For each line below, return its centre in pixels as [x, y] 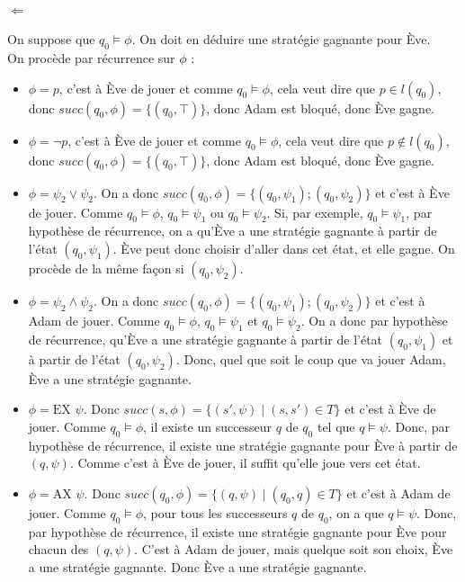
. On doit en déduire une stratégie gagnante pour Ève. [281, 39]
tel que [336, 426]
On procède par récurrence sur [91, 58]
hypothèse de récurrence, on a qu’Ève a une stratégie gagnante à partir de [232, 231]
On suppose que [51, 39]
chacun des [58, 549]
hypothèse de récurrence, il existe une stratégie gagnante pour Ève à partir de [243, 445]
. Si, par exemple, [315, 212]
